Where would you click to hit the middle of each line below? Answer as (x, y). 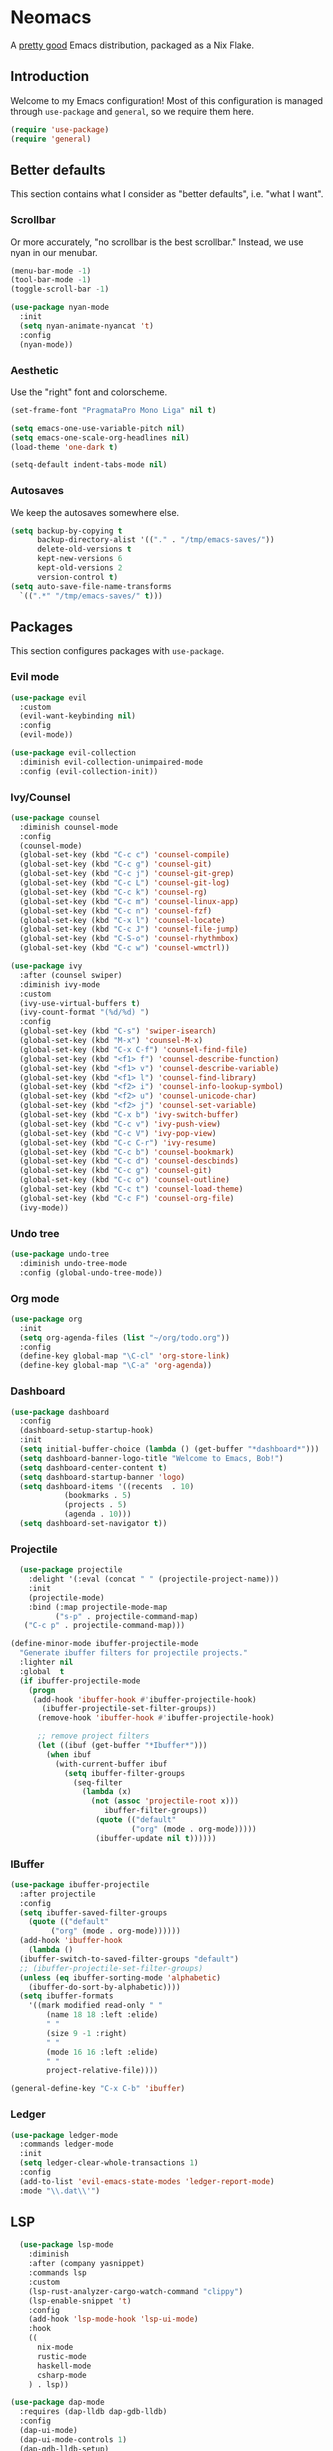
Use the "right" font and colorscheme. (89, 392)
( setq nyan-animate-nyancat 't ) (87, 326)
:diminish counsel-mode (68, 827)
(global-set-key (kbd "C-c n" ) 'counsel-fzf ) (116, 911)
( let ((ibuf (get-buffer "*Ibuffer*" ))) (122, 1746)
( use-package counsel (55, 817)
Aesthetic (34, 370)
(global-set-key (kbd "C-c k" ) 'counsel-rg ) (113, 892)
